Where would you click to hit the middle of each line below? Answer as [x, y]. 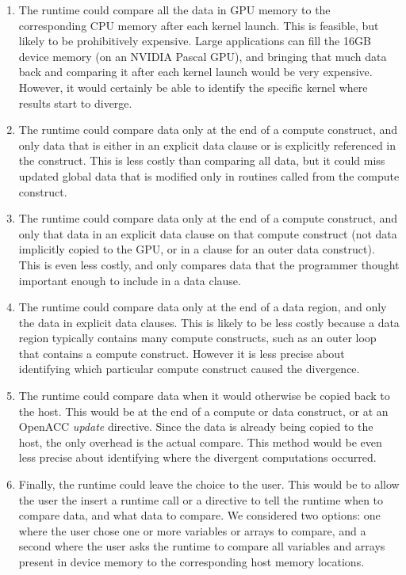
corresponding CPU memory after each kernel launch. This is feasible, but [199, 25]
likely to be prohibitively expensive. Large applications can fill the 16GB [195, 41]
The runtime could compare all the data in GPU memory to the [174, 10]
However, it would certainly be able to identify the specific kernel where [193, 87]
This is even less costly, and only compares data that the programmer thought [209, 264]
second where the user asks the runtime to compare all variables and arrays [202, 546]
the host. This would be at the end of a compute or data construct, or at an [203, 411]
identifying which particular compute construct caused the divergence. [189, 369]
